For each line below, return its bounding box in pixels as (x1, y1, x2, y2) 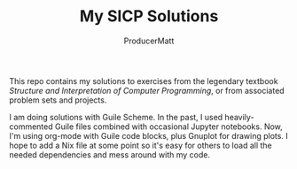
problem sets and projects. (9, 95, 107, 105)
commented (9, 121, 53, 132)
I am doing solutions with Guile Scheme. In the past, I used (9, 111, 223, 122)
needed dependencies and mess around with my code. (9, 149, 211, 160)
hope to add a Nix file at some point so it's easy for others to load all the (9, 140, 272, 150)
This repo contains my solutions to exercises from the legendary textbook (9, 75, 278, 86)
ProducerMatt (123, 35, 175, 46)
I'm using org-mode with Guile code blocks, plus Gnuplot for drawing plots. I (9, 130, 288, 141)
